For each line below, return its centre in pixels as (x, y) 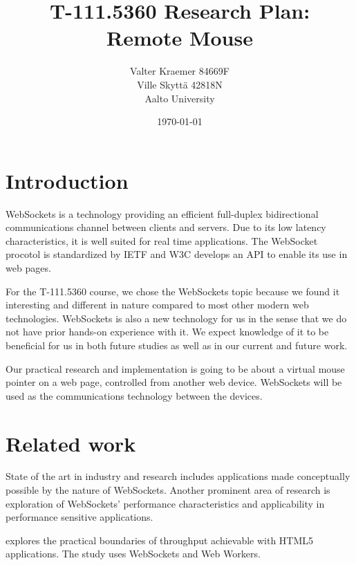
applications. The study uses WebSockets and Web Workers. (133, 554)
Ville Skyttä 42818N (180, 84)
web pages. (28, 268)
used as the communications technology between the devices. (134, 395)
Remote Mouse (180, 38)
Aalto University (180, 98)
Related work (71, 443)
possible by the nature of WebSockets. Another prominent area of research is (168, 490)
